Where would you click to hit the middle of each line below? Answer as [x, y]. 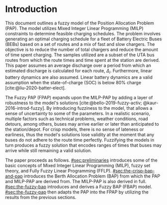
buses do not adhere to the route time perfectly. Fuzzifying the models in [80, 140]
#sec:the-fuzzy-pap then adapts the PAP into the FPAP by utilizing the [77, 192]
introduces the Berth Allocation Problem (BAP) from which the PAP [92, 176]
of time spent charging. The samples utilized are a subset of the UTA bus [80, 55]
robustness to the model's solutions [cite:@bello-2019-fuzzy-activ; [74, 103]
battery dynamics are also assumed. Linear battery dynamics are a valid [79, 77]
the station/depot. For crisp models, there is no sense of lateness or [75, 129]
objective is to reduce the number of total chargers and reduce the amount [82, 49]
